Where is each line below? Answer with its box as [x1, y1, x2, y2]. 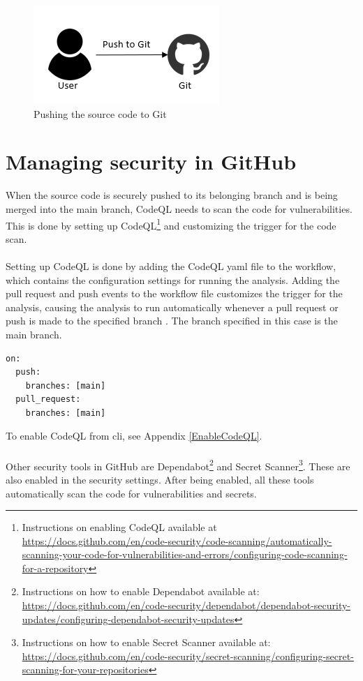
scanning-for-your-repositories [22, 662, 149, 677]
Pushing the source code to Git [34, 106, 167, 121]
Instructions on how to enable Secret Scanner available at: [22, 635, 271, 650]
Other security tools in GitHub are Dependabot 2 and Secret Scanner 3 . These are [6, 456, 350, 473]
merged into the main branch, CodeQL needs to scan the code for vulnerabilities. [6, 201, 353, 216]
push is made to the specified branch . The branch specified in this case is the [6, 313, 338, 328]
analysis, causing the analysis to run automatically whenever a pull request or [6, 299, 339, 314]
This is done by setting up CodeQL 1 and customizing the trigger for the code [6, 216, 336, 232]
